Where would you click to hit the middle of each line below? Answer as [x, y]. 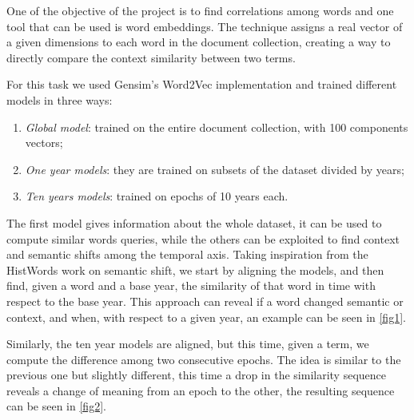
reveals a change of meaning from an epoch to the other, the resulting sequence [201, 390]
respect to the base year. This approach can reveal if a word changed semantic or [205, 301]
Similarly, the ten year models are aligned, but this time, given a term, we [188, 344]
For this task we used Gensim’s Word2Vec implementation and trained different [202, 84]
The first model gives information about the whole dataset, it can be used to [194, 222]
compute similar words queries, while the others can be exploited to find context [203, 238]
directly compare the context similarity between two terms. [151, 57]
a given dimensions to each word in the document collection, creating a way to [199, 42]
